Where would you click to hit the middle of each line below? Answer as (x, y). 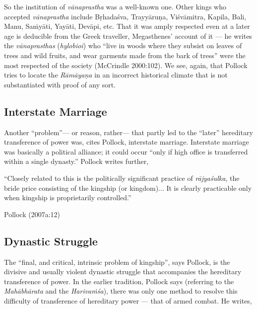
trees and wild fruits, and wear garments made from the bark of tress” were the (125, 55)
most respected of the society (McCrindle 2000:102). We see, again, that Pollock (126, 65)
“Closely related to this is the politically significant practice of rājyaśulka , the (122, 178)
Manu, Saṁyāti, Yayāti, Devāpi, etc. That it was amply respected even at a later (127, 26)
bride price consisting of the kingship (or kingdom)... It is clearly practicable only (128, 188)
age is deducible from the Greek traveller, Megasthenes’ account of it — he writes (128, 36)
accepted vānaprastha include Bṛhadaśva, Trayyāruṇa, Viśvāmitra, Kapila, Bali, (125, 16)
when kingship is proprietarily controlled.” (68, 197)
